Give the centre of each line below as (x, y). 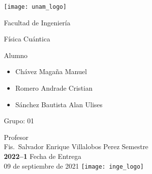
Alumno (16, 55)
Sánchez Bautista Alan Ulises (59, 104)
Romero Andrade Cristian (54, 88)
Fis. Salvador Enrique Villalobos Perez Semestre (76, 146)
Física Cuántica (27, 39)
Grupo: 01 (19, 121)
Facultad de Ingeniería (37, 22)
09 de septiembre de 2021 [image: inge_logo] (74, 165)
